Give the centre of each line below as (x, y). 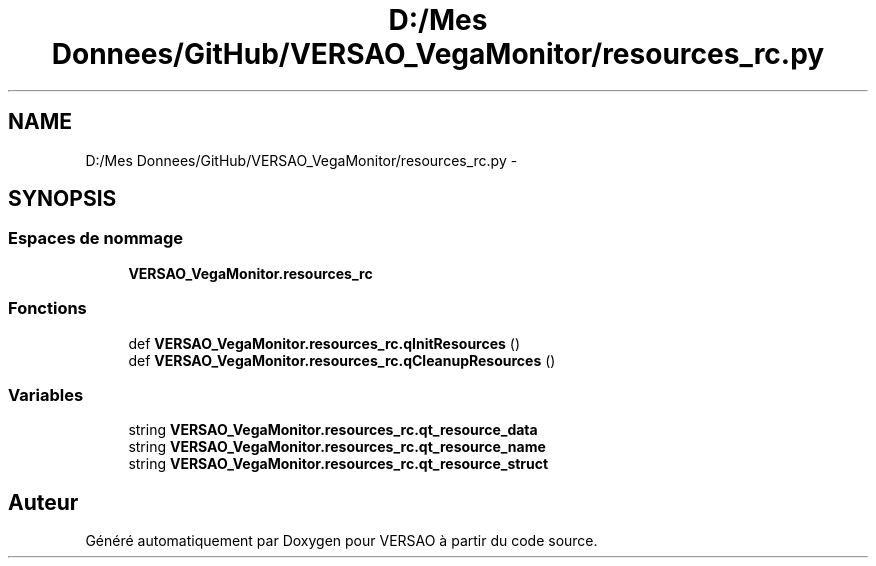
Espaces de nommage (96, 238)
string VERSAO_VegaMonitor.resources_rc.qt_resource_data (333, 430)
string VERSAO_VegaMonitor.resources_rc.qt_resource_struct (338, 464)
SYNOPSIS (62, 199)
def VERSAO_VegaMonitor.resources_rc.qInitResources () (324, 343)
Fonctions (47, 308)
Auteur (43, 502)
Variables (46, 394)
